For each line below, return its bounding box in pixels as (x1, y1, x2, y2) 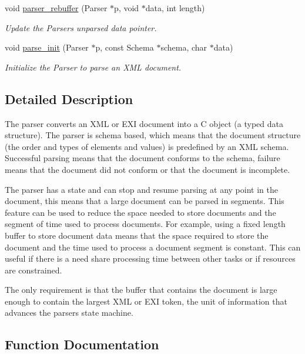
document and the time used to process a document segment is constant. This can (5, 241, 301, 253)
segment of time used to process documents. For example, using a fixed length (5, 218, 286, 230)
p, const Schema (95, 41, 154, 54)
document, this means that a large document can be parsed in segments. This (5, 195, 284, 207)
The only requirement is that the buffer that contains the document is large (5, 283, 277, 296)
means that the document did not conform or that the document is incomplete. (5, 163, 290, 175)
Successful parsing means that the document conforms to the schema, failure (5, 152, 280, 164)
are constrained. (5, 263, 62, 276)
